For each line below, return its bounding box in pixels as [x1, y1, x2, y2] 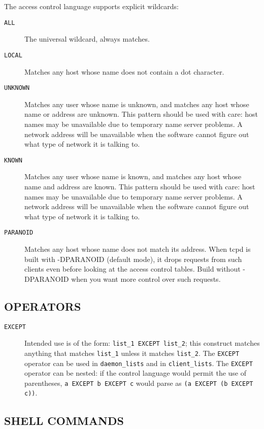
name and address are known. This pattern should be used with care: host [24, 181, 255, 191]
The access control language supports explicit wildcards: [4, 1, 179, 11]
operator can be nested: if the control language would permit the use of [24, 368, 247, 378]
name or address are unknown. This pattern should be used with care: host [24, 109, 258, 119]
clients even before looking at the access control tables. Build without [24, 263, 241, 274]
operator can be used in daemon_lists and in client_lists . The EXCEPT [24, 357, 253, 368]
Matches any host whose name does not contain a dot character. [24, 66, 224, 77]
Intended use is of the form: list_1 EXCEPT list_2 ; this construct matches [24, 338, 260, 348]
